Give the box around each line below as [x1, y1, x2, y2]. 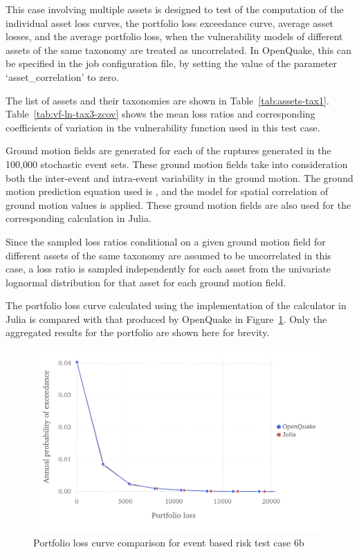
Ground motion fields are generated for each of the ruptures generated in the [6, 143, 331, 158]
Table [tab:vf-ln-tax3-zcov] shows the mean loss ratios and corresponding [6, 107, 315, 121]
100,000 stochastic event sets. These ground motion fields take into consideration [6, 156, 348, 171]
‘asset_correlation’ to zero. [6, 69, 119, 84]
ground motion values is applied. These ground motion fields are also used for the [6, 197, 351, 212]
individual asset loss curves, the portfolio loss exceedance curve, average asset [6, 15, 334, 30]
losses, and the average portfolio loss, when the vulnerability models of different [6, 29, 343, 44]
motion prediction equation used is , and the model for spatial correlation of [6, 184, 329, 198]
